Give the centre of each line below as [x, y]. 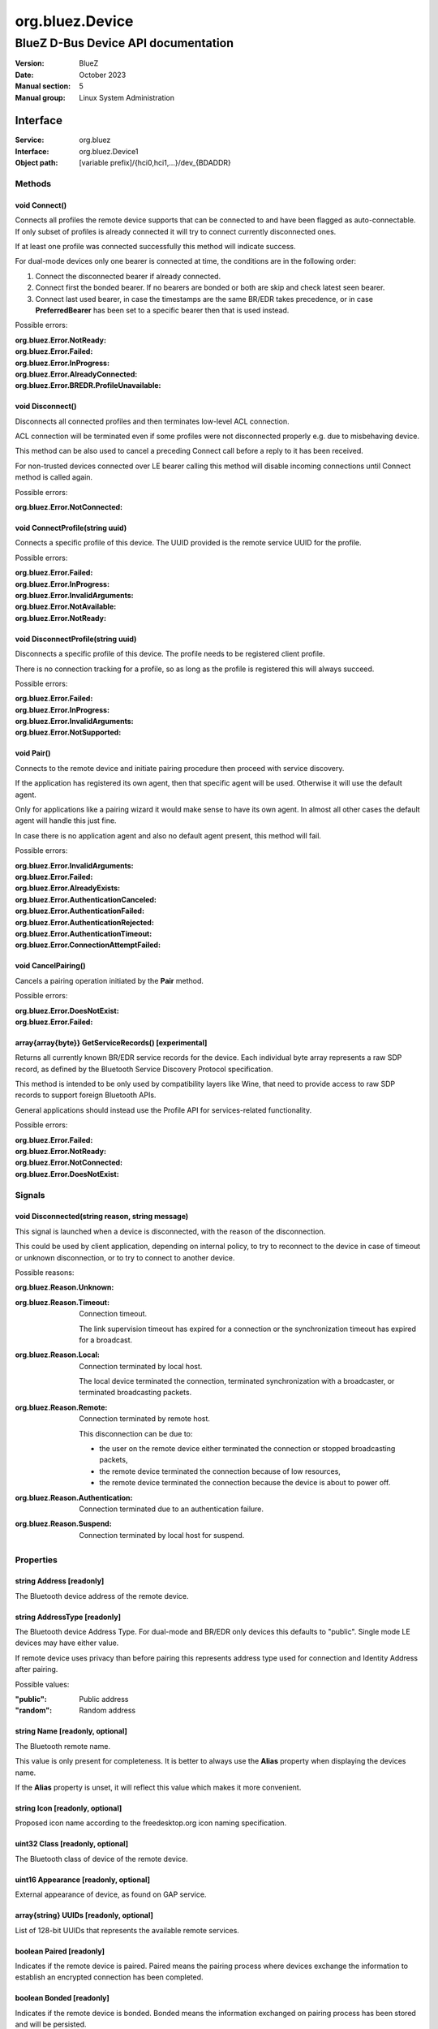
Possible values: [42, 1684]
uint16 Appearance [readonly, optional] [82, 1880]
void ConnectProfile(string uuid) [71, 528]
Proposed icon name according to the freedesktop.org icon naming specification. [151, 1823]
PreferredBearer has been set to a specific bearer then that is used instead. [162, 310]
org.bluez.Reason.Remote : [61, 1407]
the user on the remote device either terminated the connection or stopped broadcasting [247, 1449]
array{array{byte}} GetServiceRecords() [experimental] [111, 1042]
